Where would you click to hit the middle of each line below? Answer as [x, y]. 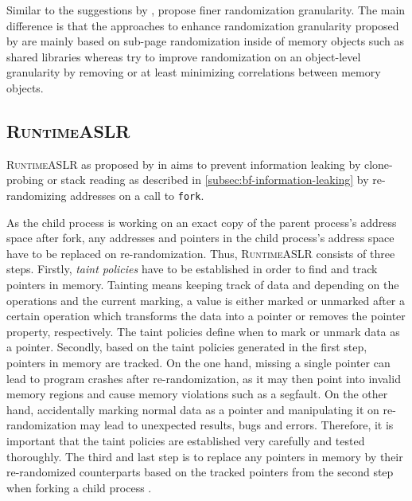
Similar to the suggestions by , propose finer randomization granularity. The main [206, 10]
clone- [378, 164]
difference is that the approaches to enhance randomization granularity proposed [203, 25]
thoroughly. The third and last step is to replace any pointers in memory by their [205, 456]
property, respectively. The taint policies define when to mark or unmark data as [203, 331]
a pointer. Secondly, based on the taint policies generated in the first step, [187, 347]
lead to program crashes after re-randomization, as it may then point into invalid [204, 378]
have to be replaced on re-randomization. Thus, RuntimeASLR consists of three [201, 253]
